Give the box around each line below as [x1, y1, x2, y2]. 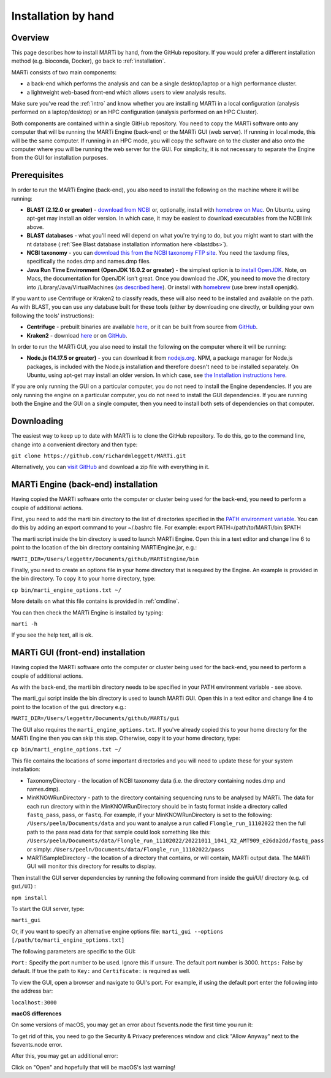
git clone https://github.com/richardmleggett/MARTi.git [11, 452, 186, 459]
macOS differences [11, 1010, 62, 1017]
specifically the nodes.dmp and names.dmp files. [26, 258, 151, 265]
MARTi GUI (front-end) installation [11, 648, 145, 658]
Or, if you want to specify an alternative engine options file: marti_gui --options [11, 928, 224, 935]
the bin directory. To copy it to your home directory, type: [11, 575, 156, 583]
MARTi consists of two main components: [11, 68, 117, 76]
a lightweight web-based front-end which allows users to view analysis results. [26, 88, 227, 96]
